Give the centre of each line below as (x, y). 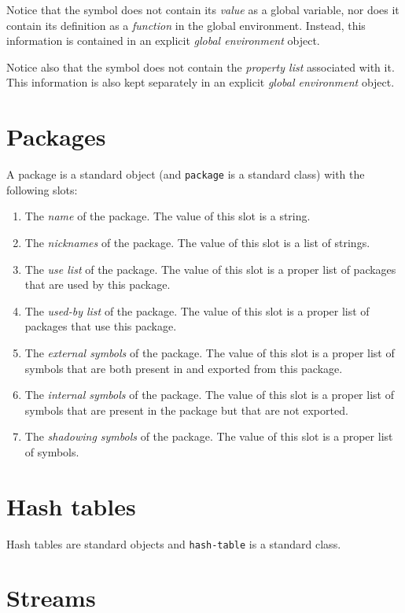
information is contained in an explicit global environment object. (163, 41)
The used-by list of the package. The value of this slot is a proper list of (197, 310)
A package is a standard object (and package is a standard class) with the (186, 174)
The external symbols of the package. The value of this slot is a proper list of (210, 352)
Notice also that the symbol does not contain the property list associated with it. (201, 66)
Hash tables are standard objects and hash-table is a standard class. (174, 543)
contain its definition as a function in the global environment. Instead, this (186, 25)
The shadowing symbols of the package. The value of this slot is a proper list (209, 436)
